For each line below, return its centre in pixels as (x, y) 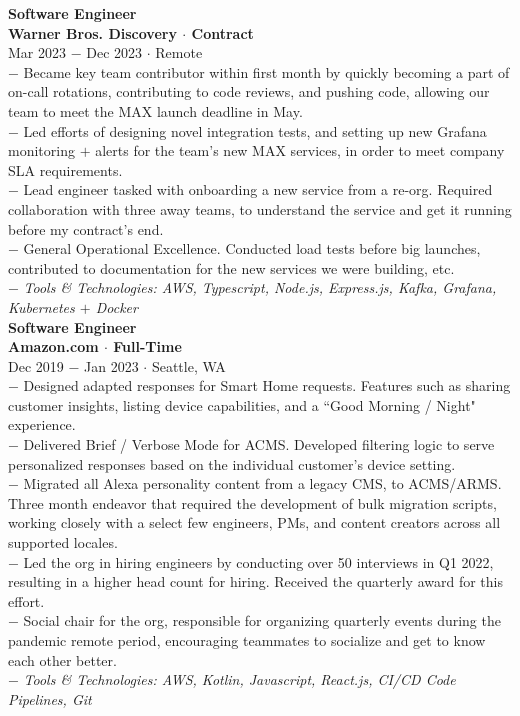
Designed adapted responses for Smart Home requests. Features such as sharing (267, 385)
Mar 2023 (37, 52)
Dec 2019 (36, 365)
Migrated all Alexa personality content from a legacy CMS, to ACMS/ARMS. (262, 483)
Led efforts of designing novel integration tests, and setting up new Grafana (255, 130)
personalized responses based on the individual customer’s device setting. (232, 463)
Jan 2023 (111, 365)
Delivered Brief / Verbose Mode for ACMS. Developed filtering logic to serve (259, 444)
